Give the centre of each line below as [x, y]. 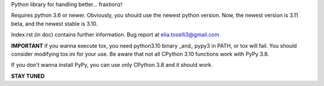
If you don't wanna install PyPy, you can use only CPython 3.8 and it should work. [112, 65]
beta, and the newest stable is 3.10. [55, 23]
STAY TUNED [28, 76]
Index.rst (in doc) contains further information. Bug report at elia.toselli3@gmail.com [115, 35]
